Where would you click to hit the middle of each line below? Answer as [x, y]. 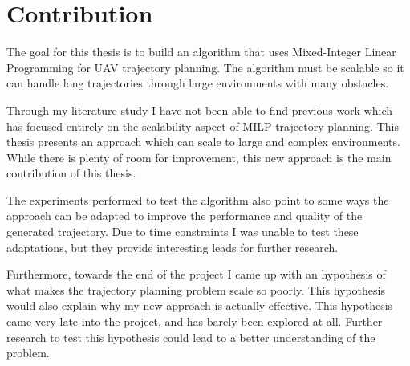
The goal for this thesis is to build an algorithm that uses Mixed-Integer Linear [201, 52]
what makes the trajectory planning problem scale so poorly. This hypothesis [196, 289]
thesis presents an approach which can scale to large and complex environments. [203, 142]
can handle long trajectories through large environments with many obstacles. [198, 83]
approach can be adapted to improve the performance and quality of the [185, 216]
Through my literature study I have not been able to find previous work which [200, 110]
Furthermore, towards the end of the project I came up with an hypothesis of [196, 274]
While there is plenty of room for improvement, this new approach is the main [199, 157]
